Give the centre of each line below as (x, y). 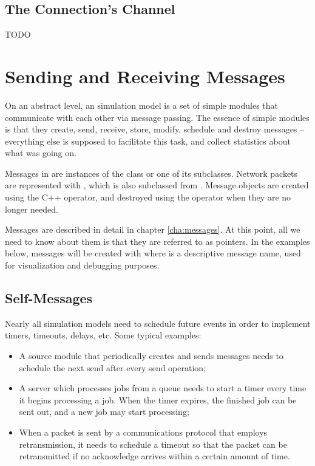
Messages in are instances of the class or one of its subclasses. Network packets (151, 173)
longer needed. (32, 209)
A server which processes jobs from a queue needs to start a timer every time (163, 388)
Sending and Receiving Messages (145, 76)
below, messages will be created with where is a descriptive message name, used (153, 253)
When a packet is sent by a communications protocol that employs (143, 432)
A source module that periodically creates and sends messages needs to (151, 356)
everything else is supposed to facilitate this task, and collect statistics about (148, 141)
